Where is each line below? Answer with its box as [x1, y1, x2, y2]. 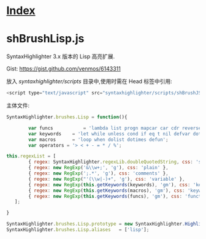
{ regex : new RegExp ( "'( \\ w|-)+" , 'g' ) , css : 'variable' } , [28, 176, 185, 182]
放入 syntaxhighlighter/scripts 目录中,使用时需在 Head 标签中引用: [6, 78, 173, 85]
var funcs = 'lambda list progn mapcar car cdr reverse [28, 125, 202, 131]
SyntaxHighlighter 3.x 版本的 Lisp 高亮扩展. [6, 53, 115, 60]
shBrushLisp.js [6, 32, 85, 46]
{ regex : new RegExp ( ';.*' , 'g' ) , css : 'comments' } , [28, 170, 169, 176]
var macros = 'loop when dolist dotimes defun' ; [28, 136, 169, 143]
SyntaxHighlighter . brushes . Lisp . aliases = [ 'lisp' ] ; [6, 227, 150, 233]
